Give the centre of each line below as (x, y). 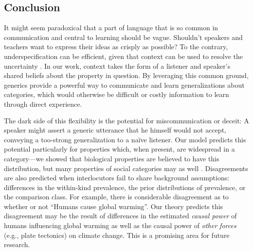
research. (17, 244)
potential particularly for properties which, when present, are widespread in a (119, 149)
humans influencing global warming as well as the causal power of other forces (120, 225)
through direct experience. (43, 104)
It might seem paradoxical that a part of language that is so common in (111, 28)
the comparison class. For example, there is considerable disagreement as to (117, 197)
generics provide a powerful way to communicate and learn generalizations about (124, 85)
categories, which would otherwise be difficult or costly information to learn (117, 94)
